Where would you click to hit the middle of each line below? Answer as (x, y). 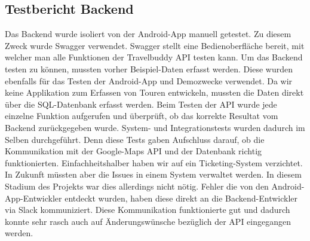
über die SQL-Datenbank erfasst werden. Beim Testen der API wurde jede (141, 104)
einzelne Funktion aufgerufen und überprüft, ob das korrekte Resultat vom (142, 116)
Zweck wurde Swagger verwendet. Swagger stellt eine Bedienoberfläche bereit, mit (155, 45)
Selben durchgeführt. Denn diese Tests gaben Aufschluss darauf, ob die (135, 139)
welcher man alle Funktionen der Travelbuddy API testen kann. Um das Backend (154, 57)
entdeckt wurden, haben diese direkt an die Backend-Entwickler (181, 198)
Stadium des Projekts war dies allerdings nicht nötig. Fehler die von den (137, 186)
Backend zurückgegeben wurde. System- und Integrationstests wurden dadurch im (155, 127)
